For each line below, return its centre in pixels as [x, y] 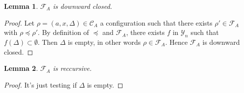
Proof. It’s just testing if [40, 84]
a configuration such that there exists [156, 22]
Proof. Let [19, 22]
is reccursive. [72, 68]
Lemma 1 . [21, 6]
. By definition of [63, 32]
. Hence [176, 42]
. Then [48, 42]
